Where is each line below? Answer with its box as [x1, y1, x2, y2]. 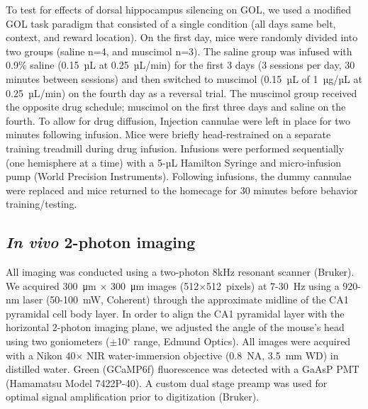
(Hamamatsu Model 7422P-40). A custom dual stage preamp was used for [6, 375, 328, 390]
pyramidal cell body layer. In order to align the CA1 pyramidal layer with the [6, 306, 345, 320]
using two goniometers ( [6, 334, 110, 349]
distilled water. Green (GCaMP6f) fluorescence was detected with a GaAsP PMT [6, 362, 359, 376]
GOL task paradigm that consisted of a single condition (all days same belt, [6, 16, 336, 30]
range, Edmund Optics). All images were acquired [133, 334, 351, 349]
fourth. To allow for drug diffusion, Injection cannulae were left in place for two [6, 113, 351, 128]
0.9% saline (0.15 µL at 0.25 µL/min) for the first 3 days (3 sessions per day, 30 [6, 57, 355, 72]
